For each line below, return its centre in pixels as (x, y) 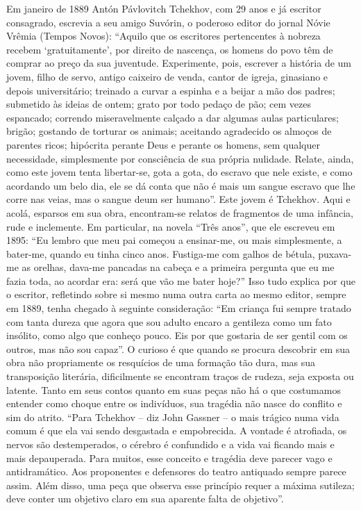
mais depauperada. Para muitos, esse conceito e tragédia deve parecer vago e (169, 458)
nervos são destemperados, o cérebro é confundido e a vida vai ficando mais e (170, 444)
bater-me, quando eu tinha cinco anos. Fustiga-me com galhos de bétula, (161, 253)
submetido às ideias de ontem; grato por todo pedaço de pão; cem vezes (159, 104)
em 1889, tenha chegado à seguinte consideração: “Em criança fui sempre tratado (179, 308)
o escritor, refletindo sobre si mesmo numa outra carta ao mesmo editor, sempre (176, 294)
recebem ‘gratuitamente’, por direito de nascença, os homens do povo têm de (170, 49)
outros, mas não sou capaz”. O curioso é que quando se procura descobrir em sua (178, 348)
